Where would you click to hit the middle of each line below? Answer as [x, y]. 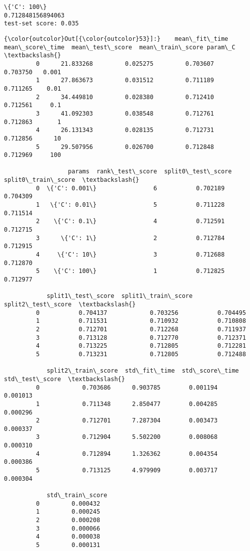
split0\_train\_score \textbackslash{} [72, 180]
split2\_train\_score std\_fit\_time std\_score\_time [143, 371]
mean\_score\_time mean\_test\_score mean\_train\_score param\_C [120, 47]
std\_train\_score [77, 495]
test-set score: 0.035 [42, 24]
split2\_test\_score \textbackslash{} [70, 304]
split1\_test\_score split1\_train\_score [120, 296]
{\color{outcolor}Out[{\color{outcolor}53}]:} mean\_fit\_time [116, 39]
